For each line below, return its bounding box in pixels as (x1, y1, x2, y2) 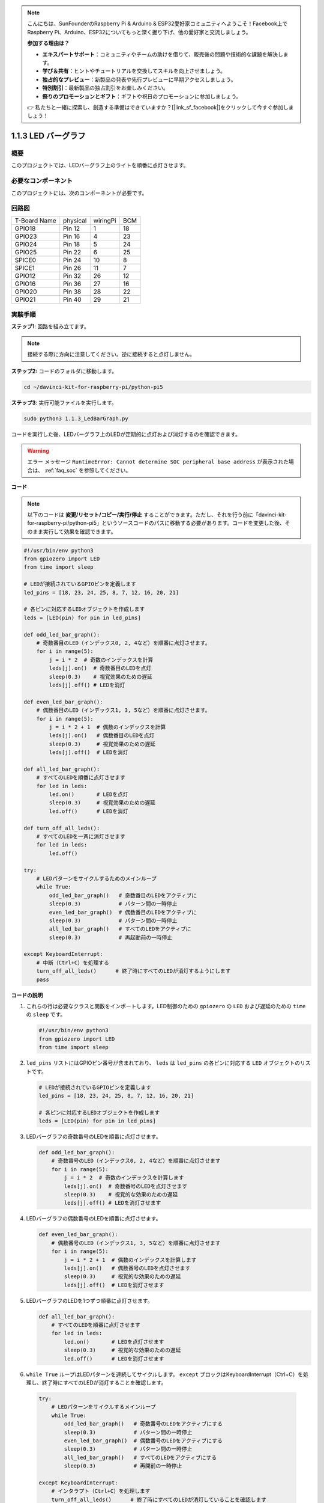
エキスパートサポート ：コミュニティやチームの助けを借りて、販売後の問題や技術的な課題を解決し (42, 51, 283, 58)
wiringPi (93, 216, 116, 225)
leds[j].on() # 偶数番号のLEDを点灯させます (64, 1264, 191, 1272)
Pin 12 (63, 224, 80, 233)
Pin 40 (63, 295, 82, 304)
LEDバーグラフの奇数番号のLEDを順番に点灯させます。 (26, 1133, 161, 1140)
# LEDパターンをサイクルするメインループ (51, 1404, 156, 1410)
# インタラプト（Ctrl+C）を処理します (51, 1488, 151, 1495)
